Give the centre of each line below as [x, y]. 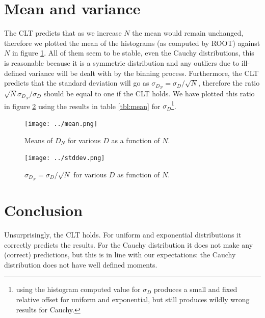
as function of [138, 174]
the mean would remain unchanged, [188, 33]
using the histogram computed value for [78, 289]
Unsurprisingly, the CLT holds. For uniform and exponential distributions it [123, 234]
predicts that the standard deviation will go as [77, 83]
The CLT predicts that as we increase [63, 33]
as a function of [136, 140]
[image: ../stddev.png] [65, 158]
